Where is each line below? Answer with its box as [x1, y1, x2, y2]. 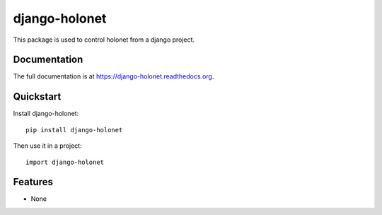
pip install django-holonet [25, 126, 123, 134]
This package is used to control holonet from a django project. [13, 35, 195, 44]
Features [13, 176, 53, 188]
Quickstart [13, 91, 62, 103]
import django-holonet [25, 158, 105, 166]
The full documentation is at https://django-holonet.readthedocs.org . [13, 72, 214, 81]
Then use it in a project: [13, 141, 82, 150]
